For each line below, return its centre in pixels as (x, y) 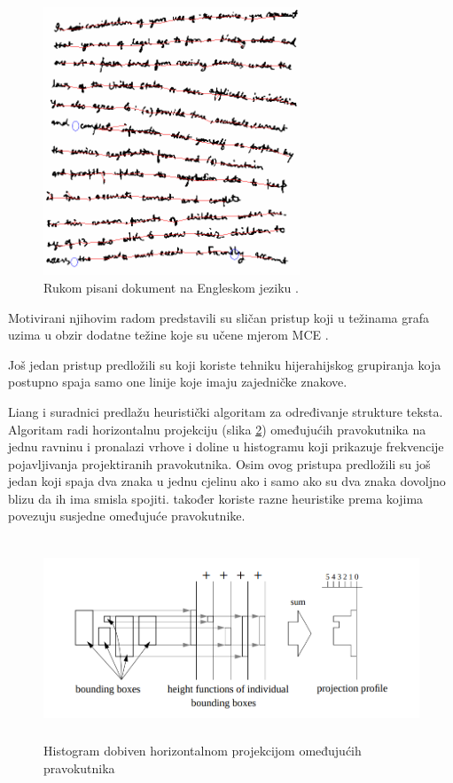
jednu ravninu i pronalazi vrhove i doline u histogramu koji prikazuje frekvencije (226, 446)
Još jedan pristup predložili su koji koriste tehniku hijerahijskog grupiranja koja (225, 364)
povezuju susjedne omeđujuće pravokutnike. (127, 516)
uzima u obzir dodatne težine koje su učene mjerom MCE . (168, 335)
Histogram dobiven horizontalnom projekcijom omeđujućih (203, 751)
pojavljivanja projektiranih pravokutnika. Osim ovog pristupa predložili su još (219, 463)
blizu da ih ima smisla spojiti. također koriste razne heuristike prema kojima (216, 498)
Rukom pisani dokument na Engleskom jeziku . (171, 287)
